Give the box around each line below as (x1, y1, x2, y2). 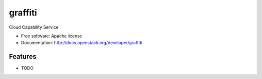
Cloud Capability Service (9, 24, 59, 30)
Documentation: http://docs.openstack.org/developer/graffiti (21, 40, 143, 46)
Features (9, 52, 36, 61)
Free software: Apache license (21, 33, 82, 39)
